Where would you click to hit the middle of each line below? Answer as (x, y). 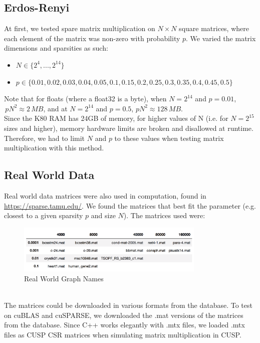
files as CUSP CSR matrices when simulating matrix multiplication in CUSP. (123, 334)
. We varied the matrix (221, 38)
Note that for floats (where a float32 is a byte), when (85, 99)
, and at (55, 108)
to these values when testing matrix (169, 138)
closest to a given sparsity (44, 215)
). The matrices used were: (164, 215)
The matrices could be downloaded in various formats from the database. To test (128, 305)
